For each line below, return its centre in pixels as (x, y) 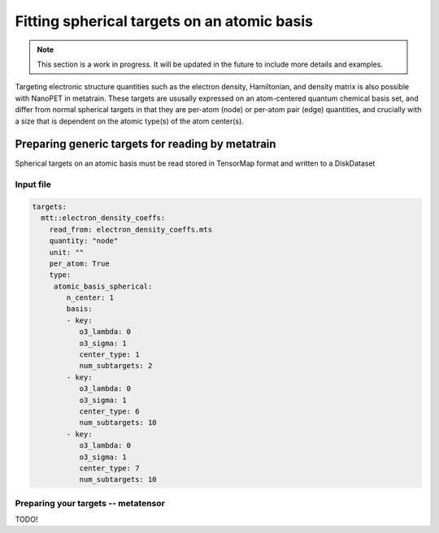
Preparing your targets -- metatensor (90, 503)
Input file (33, 184)
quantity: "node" (84, 241)
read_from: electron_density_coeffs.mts (131, 229)
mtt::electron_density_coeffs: (103, 218)
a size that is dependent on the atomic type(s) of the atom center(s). (129, 121)
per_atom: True (79, 263)
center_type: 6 (109, 411)
